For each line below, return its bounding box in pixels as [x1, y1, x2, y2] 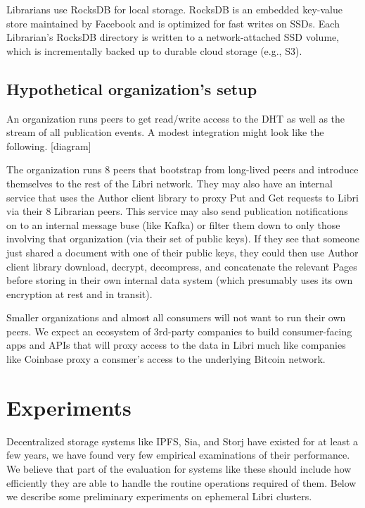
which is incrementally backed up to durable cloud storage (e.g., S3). [6, 43, 302, 58]
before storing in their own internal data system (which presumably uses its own [6, 273, 353, 287]
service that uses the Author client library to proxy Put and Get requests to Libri [6, 190, 359, 204]
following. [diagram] [6, 138, 91, 153]
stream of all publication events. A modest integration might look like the [6, 125, 324, 140]
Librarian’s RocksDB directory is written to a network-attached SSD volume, [6, 30, 340, 44]
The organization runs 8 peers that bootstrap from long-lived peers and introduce [6, 162, 359, 177]
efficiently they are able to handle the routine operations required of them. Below [6, 475, 357, 490]
